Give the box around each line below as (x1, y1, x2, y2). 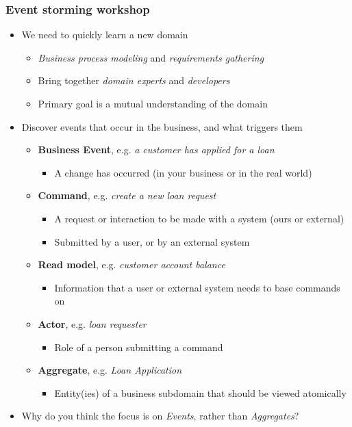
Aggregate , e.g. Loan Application (38, 363, 182, 377)
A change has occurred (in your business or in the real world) (54, 165, 312, 179)
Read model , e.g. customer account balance (38, 257, 225, 272)
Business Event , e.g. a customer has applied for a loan (38, 142, 275, 157)
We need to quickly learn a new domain (21, 27, 188, 42)
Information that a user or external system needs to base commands (54, 280, 340, 294)
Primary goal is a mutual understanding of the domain (38, 96, 268, 110)
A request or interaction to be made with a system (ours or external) (54, 211, 344, 225)
